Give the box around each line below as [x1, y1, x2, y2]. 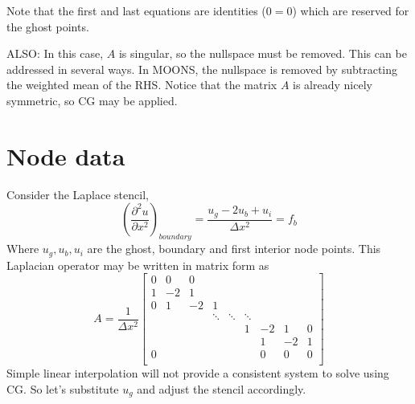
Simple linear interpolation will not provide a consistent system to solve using [6, 365, 389, 382]
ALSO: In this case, [6, 45, 104, 62]
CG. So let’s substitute [6, 380, 119, 397]
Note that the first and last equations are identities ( [6, 2, 266, 18]
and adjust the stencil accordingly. [137, 380, 306, 397]
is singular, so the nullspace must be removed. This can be [118, 45, 407, 62]
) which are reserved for [292, 2, 409, 18]
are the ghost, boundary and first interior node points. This [87, 240, 381, 257]
